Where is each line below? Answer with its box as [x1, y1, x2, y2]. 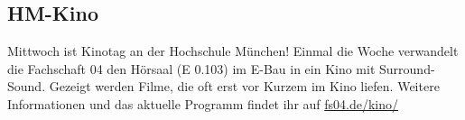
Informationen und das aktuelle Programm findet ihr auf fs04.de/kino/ [7, 94, 399, 113]
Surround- [379, 59, 435, 78]
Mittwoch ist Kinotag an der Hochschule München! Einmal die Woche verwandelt [7, 42, 459, 60]
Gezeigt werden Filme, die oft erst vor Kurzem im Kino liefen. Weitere [49, 77, 440, 96]
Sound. [7, 77, 46, 96]
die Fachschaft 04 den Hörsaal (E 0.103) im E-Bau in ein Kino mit [7, 59, 376, 78]
